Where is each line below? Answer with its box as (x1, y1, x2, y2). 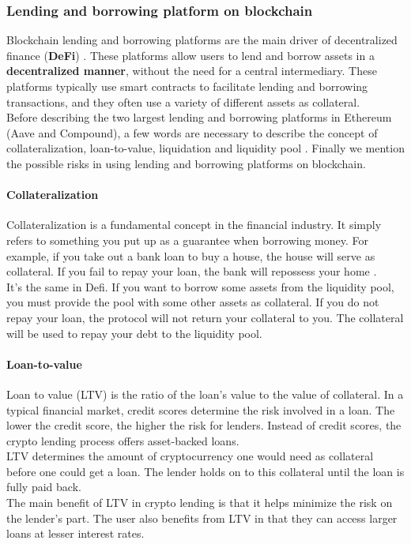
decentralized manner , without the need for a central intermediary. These (6, 62, 377, 79)
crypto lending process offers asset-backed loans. (6, 432, 239, 448)
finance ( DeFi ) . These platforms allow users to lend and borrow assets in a (6, 47, 375, 63)
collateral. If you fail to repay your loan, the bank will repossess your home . (6, 263, 377, 280)
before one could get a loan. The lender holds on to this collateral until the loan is (6, 463, 405, 479)
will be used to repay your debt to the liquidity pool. (6, 325, 262, 341)
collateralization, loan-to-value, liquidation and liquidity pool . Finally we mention (6, 140, 405, 156)
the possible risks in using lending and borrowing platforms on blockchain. (6, 155, 366, 171)
